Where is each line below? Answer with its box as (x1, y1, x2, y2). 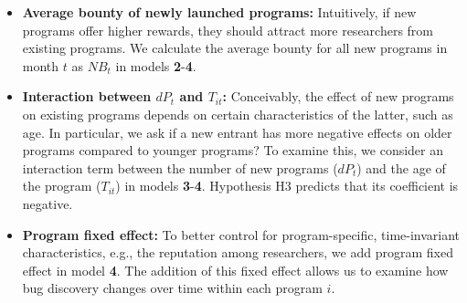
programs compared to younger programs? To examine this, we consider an (22, 141, 444, 160)
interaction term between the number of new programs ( (22, 158, 338, 177)
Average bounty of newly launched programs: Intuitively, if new (22, 3, 417, 21)
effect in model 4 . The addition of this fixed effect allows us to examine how (22, 260, 449, 279)
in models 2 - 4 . (115, 56, 196, 75)
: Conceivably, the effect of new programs (222, 87, 454, 106)
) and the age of (356, 158, 446, 177)
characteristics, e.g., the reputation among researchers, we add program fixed (22, 243, 453, 262)
